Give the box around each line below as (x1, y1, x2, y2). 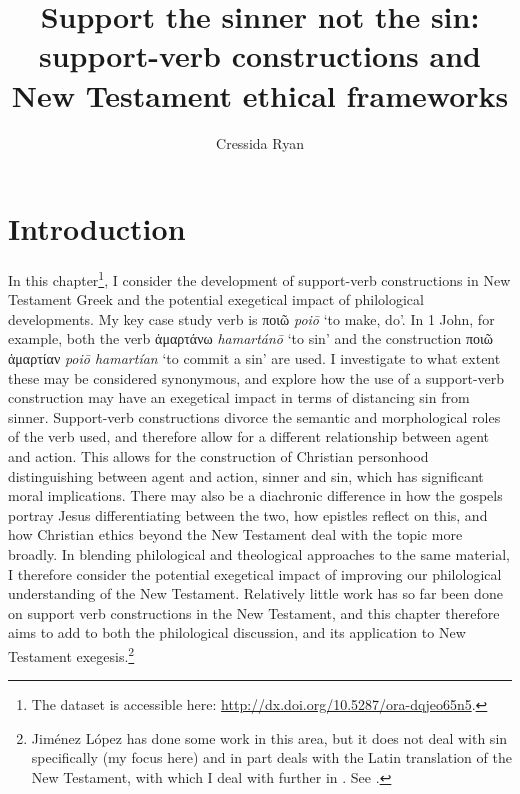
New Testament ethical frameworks (11, 74, 509, 115)
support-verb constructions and (39, 35, 481, 76)
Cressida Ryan (216, 132, 304, 153)
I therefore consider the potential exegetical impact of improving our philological (8, 563, 502, 584)
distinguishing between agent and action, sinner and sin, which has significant (8, 465, 484, 486)
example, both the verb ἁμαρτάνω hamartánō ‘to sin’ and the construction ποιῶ (8, 328, 494, 349)
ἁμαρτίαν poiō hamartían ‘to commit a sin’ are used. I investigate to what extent (8, 348, 501, 369)
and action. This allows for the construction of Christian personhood (8, 446, 429, 467)
